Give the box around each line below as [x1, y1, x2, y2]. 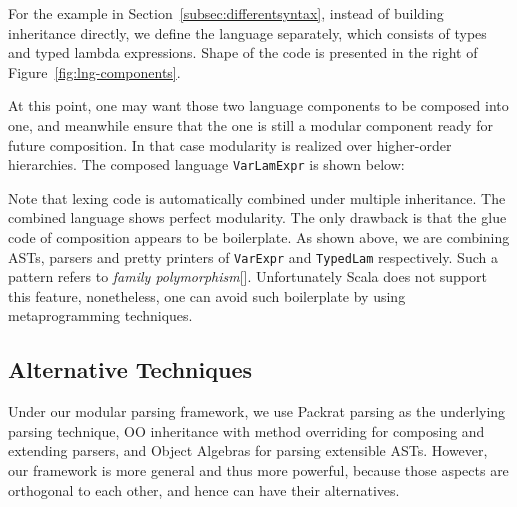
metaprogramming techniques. [8, 305, 193, 326]
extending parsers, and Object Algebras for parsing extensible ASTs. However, [8, 440, 488, 461]
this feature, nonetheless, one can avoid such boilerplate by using [8, 285, 406, 306]
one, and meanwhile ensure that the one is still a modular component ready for [8, 114, 493, 135]
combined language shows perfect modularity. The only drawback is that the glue [8, 207, 507, 228]
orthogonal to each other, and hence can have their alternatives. [8, 479, 400, 500]
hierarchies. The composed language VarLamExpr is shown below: [8, 154, 405, 175]
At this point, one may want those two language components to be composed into [8, 95, 509, 116]
